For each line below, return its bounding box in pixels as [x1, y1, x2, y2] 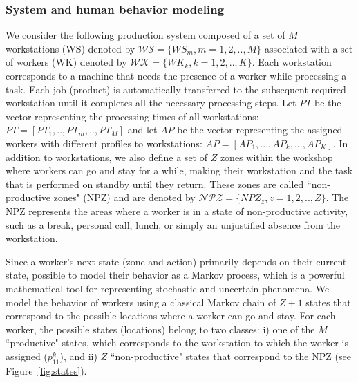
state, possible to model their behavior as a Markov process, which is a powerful [6, 268, 345, 282]
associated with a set [264, 41, 353, 55]
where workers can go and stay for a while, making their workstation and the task [6, 163, 353, 178]
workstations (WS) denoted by [6, 41, 135, 55]
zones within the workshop [220, 149, 333, 164]
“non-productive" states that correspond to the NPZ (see [110, 348, 351, 363]
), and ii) [59, 348, 97, 363]
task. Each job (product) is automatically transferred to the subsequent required [6, 82, 346, 96]
